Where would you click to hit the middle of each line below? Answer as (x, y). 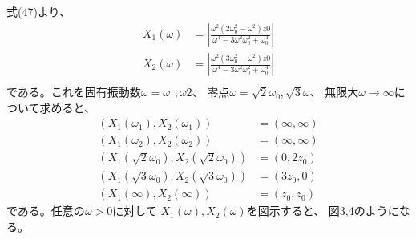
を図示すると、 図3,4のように (323, 211)
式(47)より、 (39, 12)
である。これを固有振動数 (74, 92)
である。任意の (46, 211)
